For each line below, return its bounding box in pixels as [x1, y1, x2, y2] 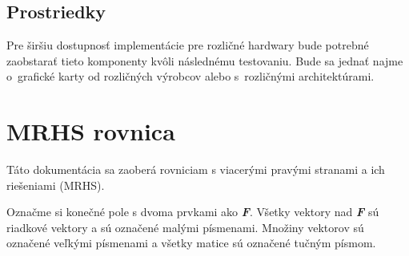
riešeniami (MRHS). [6, 176, 105, 193]
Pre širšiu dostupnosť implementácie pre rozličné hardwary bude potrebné [6, 37, 369, 53]
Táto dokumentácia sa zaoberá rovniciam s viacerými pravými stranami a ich [6, 161, 385, 178]
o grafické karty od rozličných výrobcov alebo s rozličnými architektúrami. [6, 68, 375, 85]
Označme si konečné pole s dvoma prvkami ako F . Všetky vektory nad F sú [6, 203, 379, 220]
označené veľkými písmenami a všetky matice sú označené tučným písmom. [6, 234, 376, 251]
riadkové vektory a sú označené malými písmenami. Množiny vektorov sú [6, 219, 364, 235]
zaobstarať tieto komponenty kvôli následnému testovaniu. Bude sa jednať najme [6, 52, 403, 69]
